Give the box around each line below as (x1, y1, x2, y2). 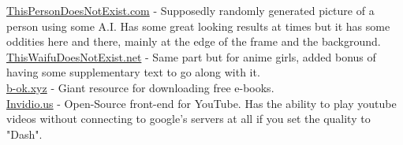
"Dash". (6, 125, 43, 142)
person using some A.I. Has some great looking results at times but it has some (6, 17, 390, 34)
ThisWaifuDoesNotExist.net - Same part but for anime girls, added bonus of (6, 48, 376, 65)
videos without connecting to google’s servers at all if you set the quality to (6, 110, 371, 127)
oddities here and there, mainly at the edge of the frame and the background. (6, 33, 381, 50)
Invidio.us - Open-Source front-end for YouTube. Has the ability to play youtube (6, 95, 397, 111)
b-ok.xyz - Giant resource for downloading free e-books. (6, 79, 274, 95)
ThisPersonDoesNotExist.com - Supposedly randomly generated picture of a (6, 2, 375, 18)
